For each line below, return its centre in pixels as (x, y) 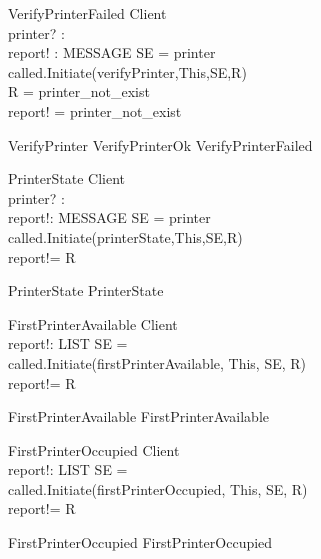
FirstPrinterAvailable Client (93, 323)
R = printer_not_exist (79, 91)
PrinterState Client (66, 178)
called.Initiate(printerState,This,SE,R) (125, 236)
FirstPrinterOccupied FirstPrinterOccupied (140, 542)
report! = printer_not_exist (95, 110)
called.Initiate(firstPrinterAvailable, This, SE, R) (157, 362)
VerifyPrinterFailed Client (87, 13)
